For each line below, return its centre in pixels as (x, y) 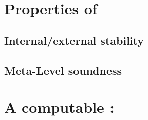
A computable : (59, 107)
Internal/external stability (74, 40)
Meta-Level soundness (63, 70)
